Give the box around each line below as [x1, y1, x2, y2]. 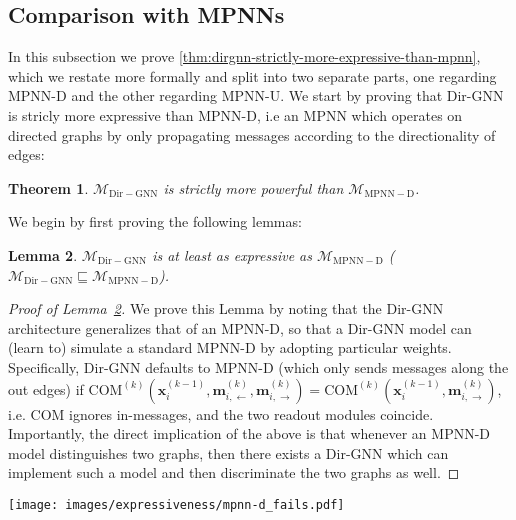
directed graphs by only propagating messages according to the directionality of [8, 124, 496, 145]
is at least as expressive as [152, 244, 312, 265]
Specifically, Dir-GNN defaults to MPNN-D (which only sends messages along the [8, 356, 509, 377]
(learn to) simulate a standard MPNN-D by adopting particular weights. [8, 337, 452, 358]
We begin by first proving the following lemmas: [8, 211, 302, 232]
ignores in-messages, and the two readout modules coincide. [69, 403, 434, 424]
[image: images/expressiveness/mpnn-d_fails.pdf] [8, 497, 345, 512]
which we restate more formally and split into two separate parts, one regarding [8, 65, 497, 86]
